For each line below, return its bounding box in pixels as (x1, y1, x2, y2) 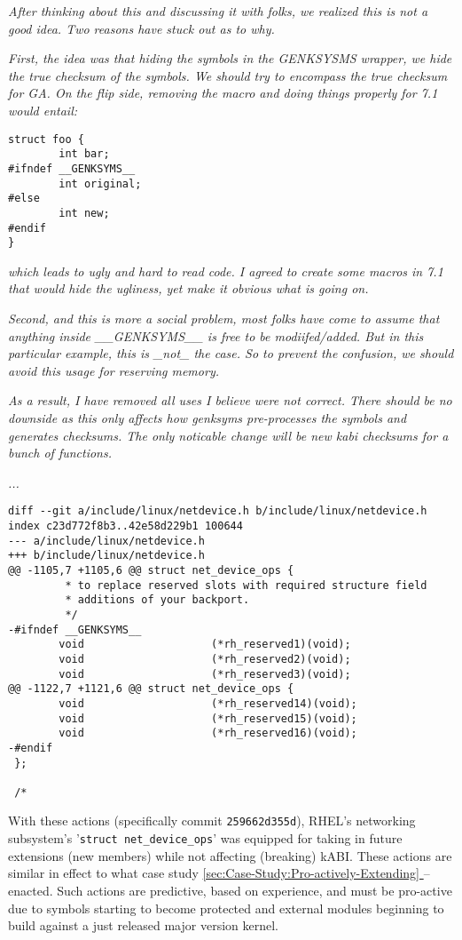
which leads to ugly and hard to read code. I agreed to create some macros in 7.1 (8, 261, 443, 280)
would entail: (8, 100, 78, 119)
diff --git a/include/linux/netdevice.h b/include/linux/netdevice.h (8, 505, 427, 518)
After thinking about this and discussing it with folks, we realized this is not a (8, 2, 428, 20)
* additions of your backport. (65, 593, 250, 607)
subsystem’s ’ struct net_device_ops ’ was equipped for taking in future (8, 829, 403, 848)
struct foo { (8, 132, 84, 146)
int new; (59, 206, 110, 219)
